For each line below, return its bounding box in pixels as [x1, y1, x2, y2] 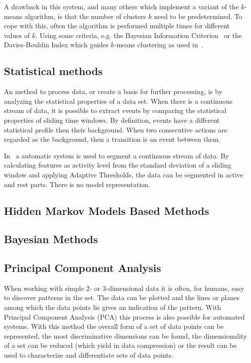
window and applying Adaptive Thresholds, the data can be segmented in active [4, 169, 243, 179]
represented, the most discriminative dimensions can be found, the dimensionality [4, 330, 247, 341]
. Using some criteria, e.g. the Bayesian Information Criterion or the [35, 30, 242, 40]
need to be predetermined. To [154, 11, 243, 21]
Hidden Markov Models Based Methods [4, 203, 209, 218]
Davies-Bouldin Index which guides [4, 39, 108, 50]
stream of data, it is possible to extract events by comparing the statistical [4, 105, 227, 115]
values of [4, 30, 30, 40]
